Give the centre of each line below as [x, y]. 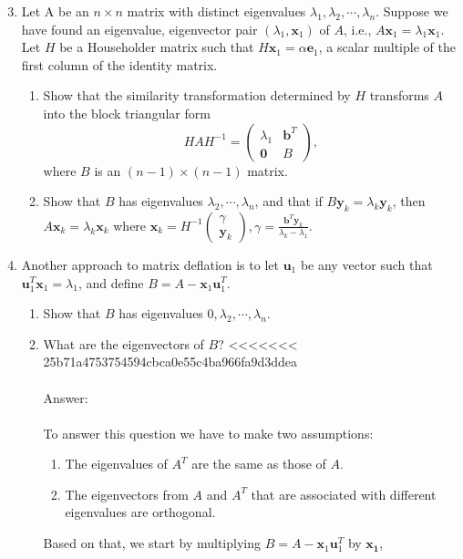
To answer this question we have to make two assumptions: [208, 433]
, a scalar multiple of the [387, 47]
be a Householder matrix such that [157, 47]
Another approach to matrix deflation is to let [150, 264]
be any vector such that [366, 264]
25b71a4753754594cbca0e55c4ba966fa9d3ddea [170, 362]
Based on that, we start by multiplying [152, 543]
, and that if [288, 201]
